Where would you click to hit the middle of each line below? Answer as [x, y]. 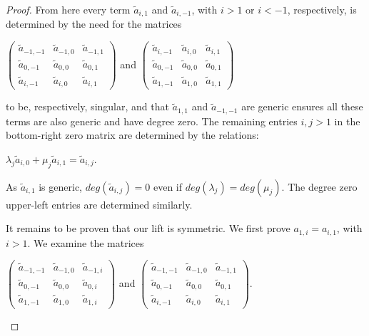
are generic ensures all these [302, 106]
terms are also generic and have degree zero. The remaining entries [152, 121]
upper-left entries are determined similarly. [99, 204]
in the [347, 121]
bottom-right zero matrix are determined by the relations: [132, 135]
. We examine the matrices [86, 242]
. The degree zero [319, 186]
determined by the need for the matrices [94, 24]
